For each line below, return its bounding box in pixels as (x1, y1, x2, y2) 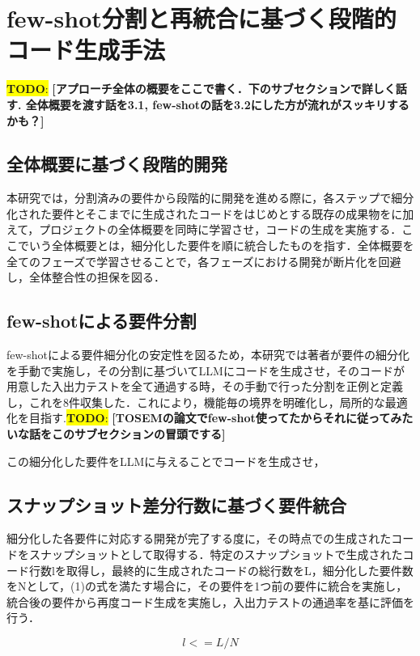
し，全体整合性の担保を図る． (6, 269, 165, 286)
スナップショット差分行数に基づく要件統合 (6, 492, 346, 517)
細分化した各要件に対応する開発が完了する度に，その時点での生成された (6, 530, 392, 547)
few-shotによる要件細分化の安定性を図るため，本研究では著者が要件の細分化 (6, 346, 409, 363)
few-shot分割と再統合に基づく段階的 (6, 2, 397, 35)
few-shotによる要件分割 (6, 308, 197, 333)
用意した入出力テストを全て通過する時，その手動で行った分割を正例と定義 (6, 378, 403, 395)
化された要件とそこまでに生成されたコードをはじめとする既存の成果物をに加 (6, 205, 414, 222)
